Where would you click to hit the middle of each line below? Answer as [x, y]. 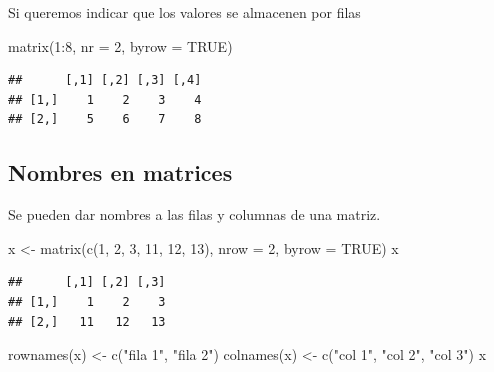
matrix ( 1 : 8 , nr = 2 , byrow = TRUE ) [120, 45]
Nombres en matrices [120, 172]
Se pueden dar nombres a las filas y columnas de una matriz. [194, 214]
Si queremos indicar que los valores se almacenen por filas [184, 12]
